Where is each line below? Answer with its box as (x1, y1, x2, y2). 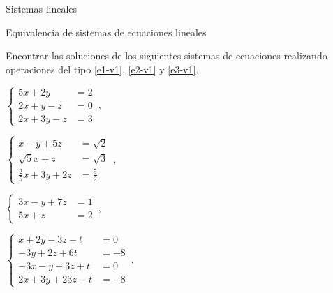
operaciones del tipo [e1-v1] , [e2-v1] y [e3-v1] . (6, 61, 199, 76)
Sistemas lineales (6, 1, 77, 15)
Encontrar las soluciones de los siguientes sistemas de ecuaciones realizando (6, 48, 327, 63)
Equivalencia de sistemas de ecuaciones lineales (6, 24, 207, 39)
